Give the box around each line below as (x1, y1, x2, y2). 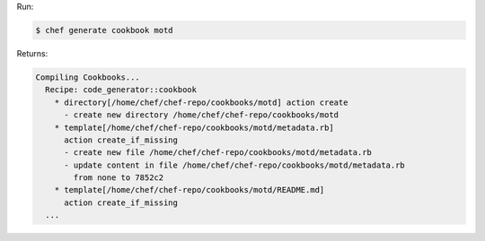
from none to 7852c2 (73, 173, 164, 183)
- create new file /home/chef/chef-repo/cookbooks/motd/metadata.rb (64, 148, 373, 158)
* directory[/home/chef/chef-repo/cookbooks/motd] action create (54, 97, 348, 108)
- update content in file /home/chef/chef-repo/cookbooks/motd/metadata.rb (64, 159, 406, 170)
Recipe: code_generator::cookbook (45, 85, 198, 95)
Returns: (16, 47, 48, 58)
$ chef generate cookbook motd (35, 25, 174, 35)
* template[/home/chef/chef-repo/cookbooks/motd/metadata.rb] (54, 122, 334, 133)
